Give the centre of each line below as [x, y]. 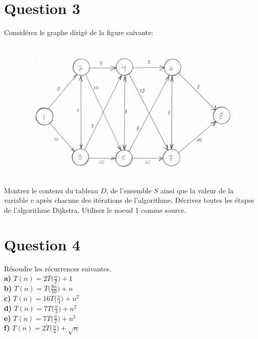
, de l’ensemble [129, 190]
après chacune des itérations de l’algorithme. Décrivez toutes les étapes [145, 200]
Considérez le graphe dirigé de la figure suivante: [79, 32]
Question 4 [42, 244]
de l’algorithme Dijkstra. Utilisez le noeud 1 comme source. [95, 210]
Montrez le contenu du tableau [51, 190]
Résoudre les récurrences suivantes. [58, 268]
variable [16, 200]
